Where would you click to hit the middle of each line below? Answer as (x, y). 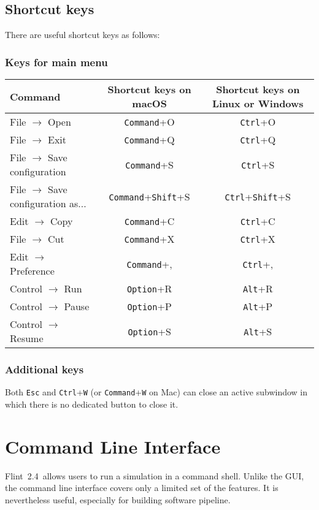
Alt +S (258, 331)
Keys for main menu (56, 62)
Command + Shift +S (149, 196)
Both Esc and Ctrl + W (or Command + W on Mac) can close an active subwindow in (156, 392)
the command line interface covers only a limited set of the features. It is (142, 488)
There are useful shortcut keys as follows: (83, 35)
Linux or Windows (258, 104)
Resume (27, 338)
